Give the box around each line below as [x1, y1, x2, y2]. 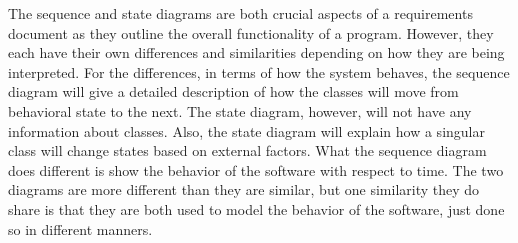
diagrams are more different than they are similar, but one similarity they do [8, 179, 480, 200]
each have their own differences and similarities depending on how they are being [8, 42, 505, 63]
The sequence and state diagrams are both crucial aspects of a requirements [8, 3, 473, 23]
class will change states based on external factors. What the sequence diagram [8, 140, 487, 161]
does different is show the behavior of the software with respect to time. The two [8, 159, 504, 180]
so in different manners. [8, 218, 153, 239]
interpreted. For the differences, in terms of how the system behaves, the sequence [8, 61, 510, 82]
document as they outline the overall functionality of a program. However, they [8, 22, 494, 43]
